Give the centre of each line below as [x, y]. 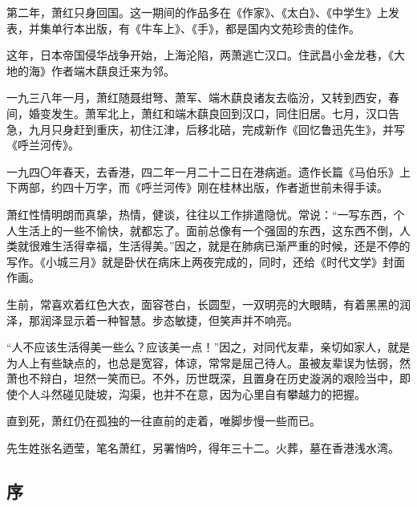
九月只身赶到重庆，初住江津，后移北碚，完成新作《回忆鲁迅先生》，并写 [217, 129]
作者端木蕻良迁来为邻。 [113, 70]
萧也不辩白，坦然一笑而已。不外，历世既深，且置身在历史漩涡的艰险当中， [203, 378]
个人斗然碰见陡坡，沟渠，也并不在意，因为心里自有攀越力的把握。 [191, 393]
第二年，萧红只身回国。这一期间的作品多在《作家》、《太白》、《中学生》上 [197, 12]
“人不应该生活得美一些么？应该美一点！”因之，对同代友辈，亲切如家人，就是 [208, 347]
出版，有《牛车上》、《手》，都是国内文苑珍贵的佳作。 [222, 28]
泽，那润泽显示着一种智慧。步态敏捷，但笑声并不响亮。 [152, 320]
